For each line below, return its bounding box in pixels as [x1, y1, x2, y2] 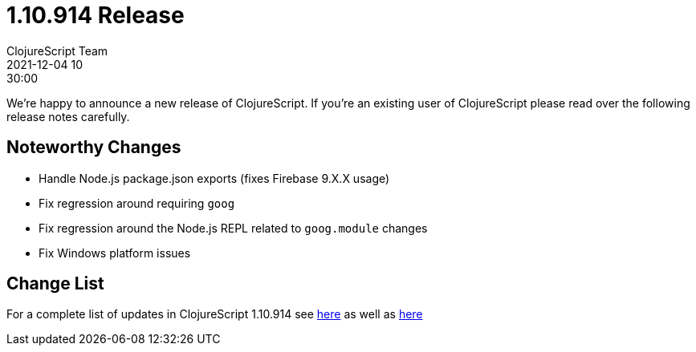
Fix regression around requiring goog [39, 196, 235, 210]
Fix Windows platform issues [39, 245, 191, 260]
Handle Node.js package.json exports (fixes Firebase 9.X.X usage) [39, 171, 390, 185]
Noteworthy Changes [6, 137, 181, 158]
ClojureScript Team [6, 43, 108, 58]
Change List [6, 273, 104, 294]
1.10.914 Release [6, 2, 185, 29]
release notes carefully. [6, 109, 130, 123]
